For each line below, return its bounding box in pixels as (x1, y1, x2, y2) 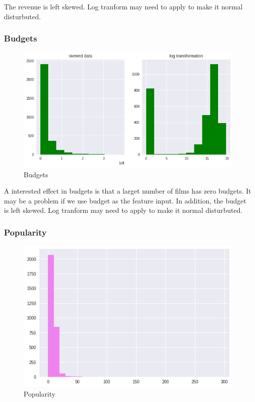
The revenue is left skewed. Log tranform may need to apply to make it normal (4, 1, 243, 11)
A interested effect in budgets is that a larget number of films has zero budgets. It (4, 186, 252, 196)
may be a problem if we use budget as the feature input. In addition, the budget (4, 195, 247, 205)
